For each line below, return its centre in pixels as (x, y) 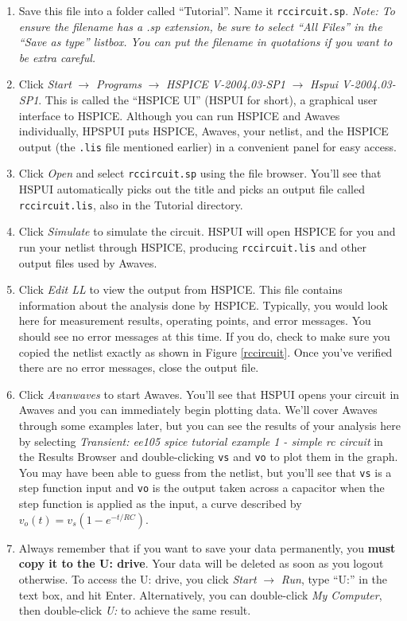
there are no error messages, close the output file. (139, 367)
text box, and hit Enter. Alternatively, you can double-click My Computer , (200, 594)
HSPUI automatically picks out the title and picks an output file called (192, 189)
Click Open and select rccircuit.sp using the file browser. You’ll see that (200, 173)
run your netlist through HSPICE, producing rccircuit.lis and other (193, 246)
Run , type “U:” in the (334, 578)
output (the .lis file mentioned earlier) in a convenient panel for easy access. (207, 146)
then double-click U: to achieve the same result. (135, 610)
